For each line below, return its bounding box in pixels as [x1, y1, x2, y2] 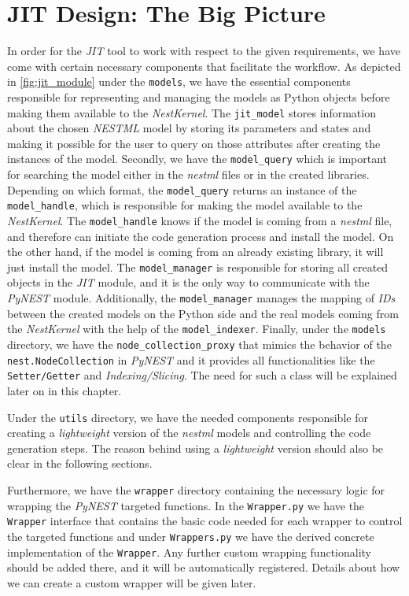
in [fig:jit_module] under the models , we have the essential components [7, 73, 351, 90]
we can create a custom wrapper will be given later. [7, 574, 256, 590]
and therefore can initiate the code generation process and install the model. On [7, 228, 394, 244]
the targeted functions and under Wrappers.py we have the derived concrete [7, 528, 374, 544]
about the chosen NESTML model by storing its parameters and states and [7, 120, 371, 136]
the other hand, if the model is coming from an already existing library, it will [7, 243, 384, 260]
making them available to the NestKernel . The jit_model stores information [7, 104, 376, 120]
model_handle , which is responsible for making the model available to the [7, 197, 363, 213]
